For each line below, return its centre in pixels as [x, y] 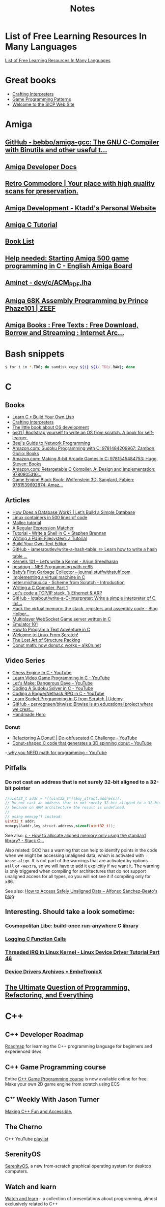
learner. [20, 438]
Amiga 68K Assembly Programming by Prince [77, 301]
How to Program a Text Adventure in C [51, 629]
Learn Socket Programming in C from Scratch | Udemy [67, 699]
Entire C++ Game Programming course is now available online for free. [77, 1078]
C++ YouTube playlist [27, 1139]
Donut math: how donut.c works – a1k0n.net [57, 645]
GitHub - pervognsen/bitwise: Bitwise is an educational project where [82, 704]
